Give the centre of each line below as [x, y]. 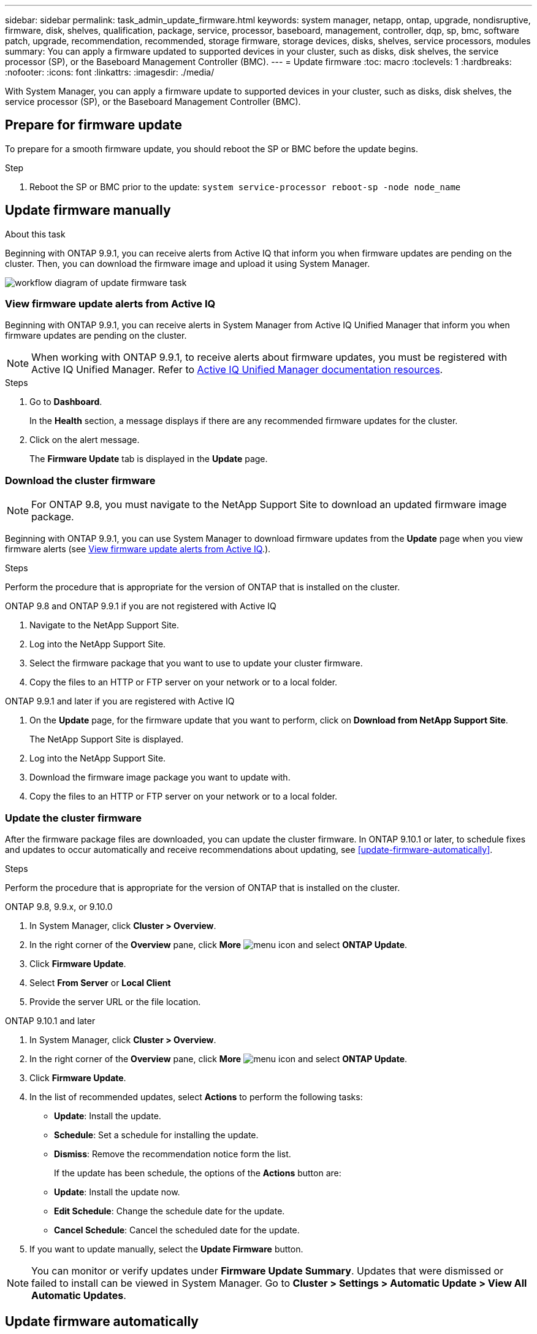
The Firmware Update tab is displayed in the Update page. [149, 459]
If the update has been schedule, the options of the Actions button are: [198, 1173]
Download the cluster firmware [80, 480]
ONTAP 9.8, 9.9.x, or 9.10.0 [59, 906]
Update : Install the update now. [117, 1192]
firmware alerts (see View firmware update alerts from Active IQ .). [138, 549]
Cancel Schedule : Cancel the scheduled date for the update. [177, 1230]
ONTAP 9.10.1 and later [50, 1020]
